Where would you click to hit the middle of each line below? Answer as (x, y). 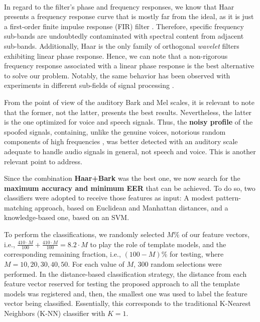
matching (18, 207)
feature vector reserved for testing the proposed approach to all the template (122, 284)
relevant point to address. (43, 161)
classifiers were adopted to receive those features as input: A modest (109, 198)
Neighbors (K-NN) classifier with (55, 313)
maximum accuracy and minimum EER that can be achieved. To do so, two (130, 188)
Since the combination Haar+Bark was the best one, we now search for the (122, 178)
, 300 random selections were (178, 264)
